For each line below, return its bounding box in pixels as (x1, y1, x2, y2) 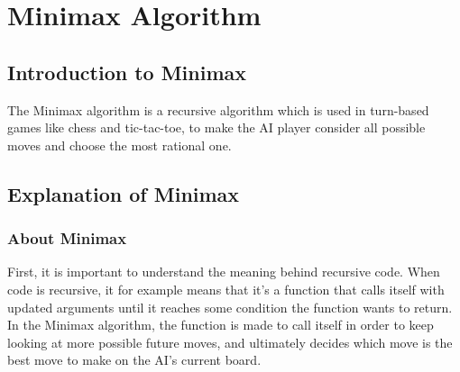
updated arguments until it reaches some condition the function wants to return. (7, 297, 453, 316)
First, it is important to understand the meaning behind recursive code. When (7, 262, 440, 281)
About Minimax (7, 227, 127, 250)
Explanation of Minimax (7, 179, 240, 207)
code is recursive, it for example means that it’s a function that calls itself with (7, 279, 445, 298)
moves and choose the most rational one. (7, 135, 232, 154)
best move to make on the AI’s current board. (7, 350, 262, 369)
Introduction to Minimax (7, 58, 247, 86)
